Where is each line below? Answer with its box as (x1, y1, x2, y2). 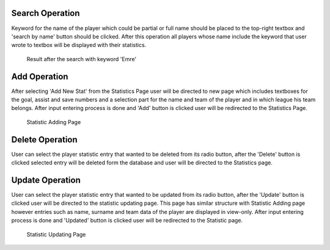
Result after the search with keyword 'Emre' (26, 55, 137, 62)
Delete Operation (11, 134, 78, 145)
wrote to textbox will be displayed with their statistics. (11, 42, 147, 49)
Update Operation (11, 175, 81, 185)
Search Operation (11, 8, 80, 18)
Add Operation (11, 71, 68, 82)
